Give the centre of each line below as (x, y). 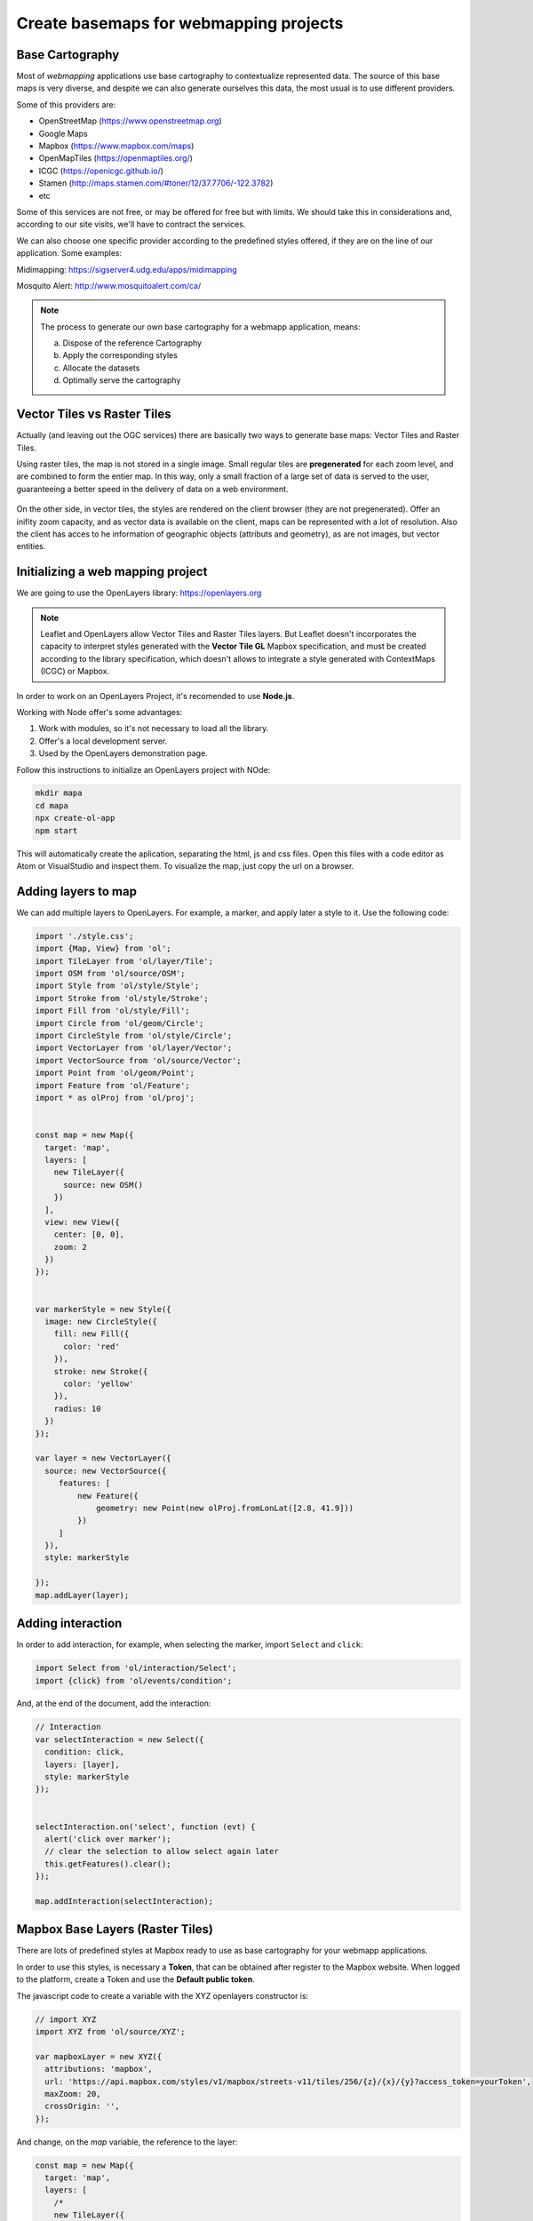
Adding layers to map (77, 892)
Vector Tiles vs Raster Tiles (94, 414)
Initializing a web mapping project (112, 572)
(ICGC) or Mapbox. (75, 672)
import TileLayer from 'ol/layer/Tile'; (124, 961)
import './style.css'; (84, 936)
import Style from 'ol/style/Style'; (117, 986)
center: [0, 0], (89, 1234)
